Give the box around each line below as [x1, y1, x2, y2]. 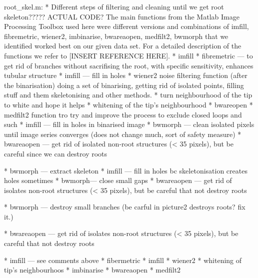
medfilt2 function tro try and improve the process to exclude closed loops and [4, 109, 242, 119]
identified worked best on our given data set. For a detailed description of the [4, 40, 241, 51]
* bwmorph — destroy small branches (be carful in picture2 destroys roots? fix [4, 201, 245, 212]
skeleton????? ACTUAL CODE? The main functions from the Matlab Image [4, 11, 239, 21]
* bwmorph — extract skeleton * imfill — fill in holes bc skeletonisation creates [4, 165, 247, 175]
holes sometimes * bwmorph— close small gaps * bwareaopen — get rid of [4, 175, 232, 185]
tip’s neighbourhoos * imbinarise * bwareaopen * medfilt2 [4, 264, 181, 275]
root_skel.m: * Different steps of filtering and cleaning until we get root [4, 1, 224, 11]
